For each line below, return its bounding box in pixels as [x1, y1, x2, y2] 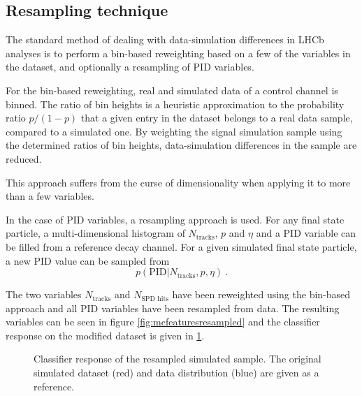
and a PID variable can [256, 226, 356, 240]
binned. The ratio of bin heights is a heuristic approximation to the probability [6, 96, 345, 111]
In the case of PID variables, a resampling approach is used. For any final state [6, 212, 345, 226]
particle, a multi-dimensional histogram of [6, 226, 185, 240]
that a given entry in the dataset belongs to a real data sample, [80, 110, 353, 125]
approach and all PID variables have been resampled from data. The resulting [6, 300, 340, 315]
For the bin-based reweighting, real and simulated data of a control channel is [6, 82, 338, 97]
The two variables [6, 287, 82, 302]
